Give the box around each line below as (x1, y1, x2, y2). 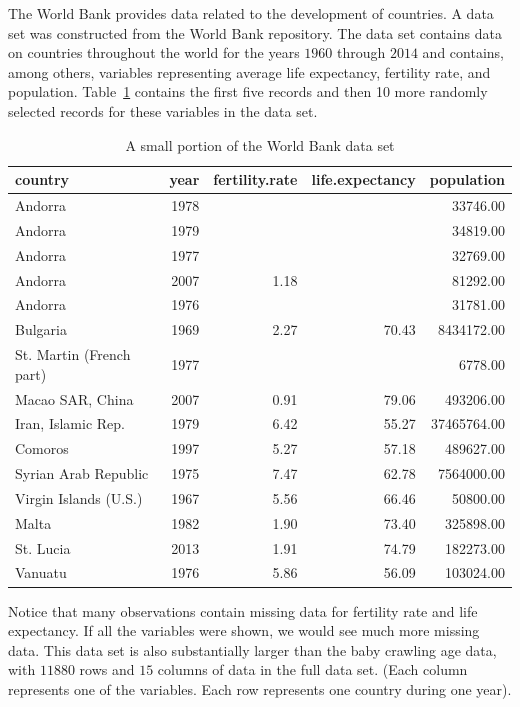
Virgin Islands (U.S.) (15, 487, 143, 508)
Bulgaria (15, 319, 67, 340)
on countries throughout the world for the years (8, 42, 300, 63)
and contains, (422, 42, 504, 63)
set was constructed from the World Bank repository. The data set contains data (8, 22, 502, 43)
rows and (79, 659, 135, 680)
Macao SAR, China (15, 388, 134, 409)
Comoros (15, 438, 69, 459)
